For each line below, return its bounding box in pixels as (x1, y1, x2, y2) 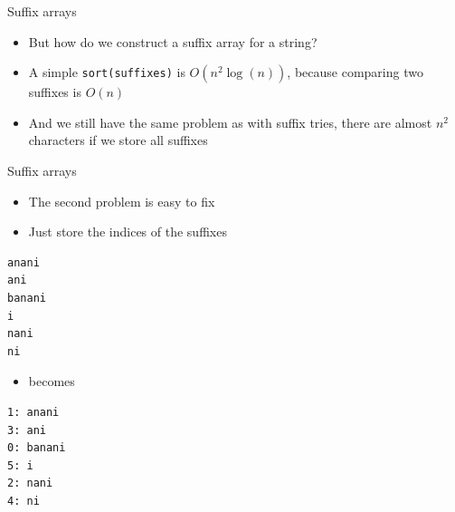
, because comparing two (287, 63, 423, 82)
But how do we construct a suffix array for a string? (28, 32, 318, 51)
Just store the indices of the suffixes (28, 222, 227, 241)
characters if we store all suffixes (28, 130, 208, 150)
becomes (28, 372, 75, 391)
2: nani (7, 477, 53, 490)
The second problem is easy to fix (28, 191, 215, 210)
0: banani (7, 441, 66, 455)
